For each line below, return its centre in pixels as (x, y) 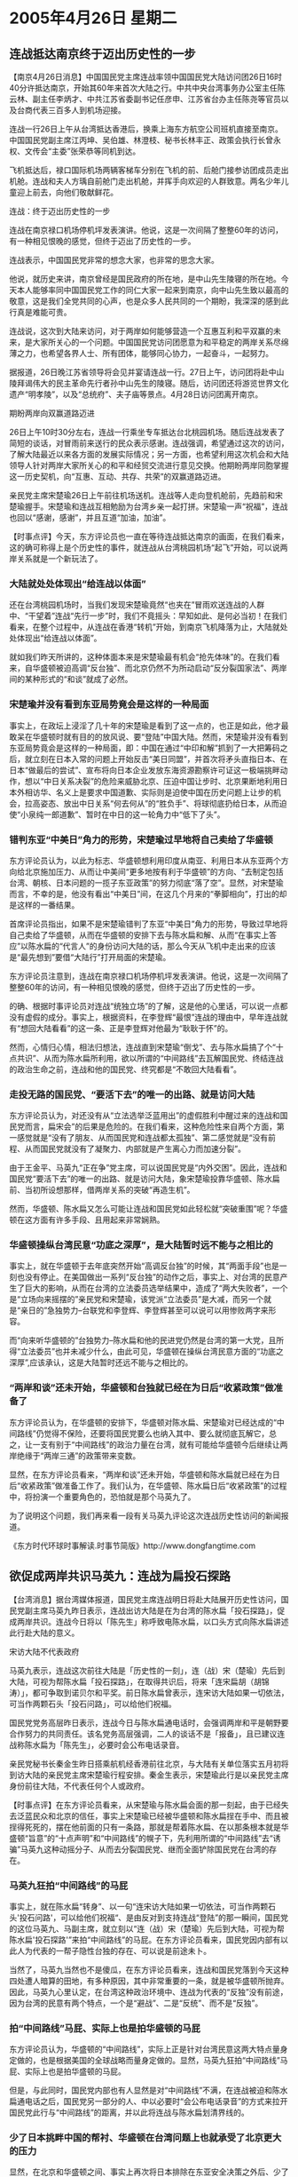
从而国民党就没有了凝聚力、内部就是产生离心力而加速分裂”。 (135, 1149)
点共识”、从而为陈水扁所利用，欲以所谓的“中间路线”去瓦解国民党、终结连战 (146, 1058)
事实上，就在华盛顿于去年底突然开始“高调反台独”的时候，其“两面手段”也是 (144, 1266)
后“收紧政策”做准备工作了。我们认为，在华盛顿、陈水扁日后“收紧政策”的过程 (148, 1485)
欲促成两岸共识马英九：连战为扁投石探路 (120, 1576)
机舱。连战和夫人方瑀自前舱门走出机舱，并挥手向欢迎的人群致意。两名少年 (145, 181)
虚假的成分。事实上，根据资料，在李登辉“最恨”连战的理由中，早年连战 (153, 1017)
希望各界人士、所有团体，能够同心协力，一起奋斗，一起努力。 (160, 353)
